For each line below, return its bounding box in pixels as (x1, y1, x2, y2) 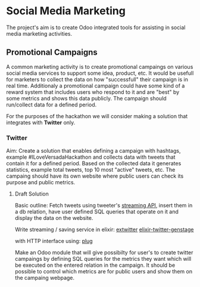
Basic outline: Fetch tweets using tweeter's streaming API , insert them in (14, 202, 193, 209)
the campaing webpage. (14, 275, 75, 282)
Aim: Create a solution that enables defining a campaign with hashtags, (6, 147, 181, 154)
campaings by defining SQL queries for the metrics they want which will (14, 256, 192, 263)
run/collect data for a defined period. (6, 101, 97, 108)
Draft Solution (14, 190, 49, 197)
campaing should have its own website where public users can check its (6, 172, 184, 179)
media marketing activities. (6, 30, 73, 37)
